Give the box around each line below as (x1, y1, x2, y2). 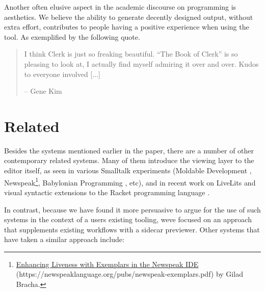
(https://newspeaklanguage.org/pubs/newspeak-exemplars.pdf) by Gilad (16, 269, 243, 279)
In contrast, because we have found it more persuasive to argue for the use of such (4, 204, 261, 215)
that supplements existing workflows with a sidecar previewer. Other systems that (4, 224, 260, 234)
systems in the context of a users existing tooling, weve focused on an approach (4, 214, 252, 225)
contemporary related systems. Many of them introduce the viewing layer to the (4, 155, 254, 166)
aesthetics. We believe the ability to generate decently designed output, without (4, 11, 253, 22)
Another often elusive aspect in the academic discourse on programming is (4, 2, 236, 12)
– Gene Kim (24, 86, 62, 96)
